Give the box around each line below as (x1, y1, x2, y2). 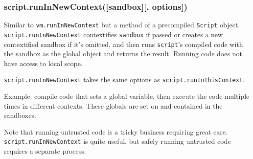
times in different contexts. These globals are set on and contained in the (4, 100, 223, 111)
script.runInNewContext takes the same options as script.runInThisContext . (4, 74, 245, 85)
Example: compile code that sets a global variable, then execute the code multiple (4, 91, 250, 101)
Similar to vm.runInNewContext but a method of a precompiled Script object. (4, 20, 240, 30)
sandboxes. (4, 110, 36, 120)
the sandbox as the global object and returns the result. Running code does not (4, 48, 242, 59)
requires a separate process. (4, 146, 86, 156)
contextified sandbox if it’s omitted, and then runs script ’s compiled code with (4, 39, 243, 49)
